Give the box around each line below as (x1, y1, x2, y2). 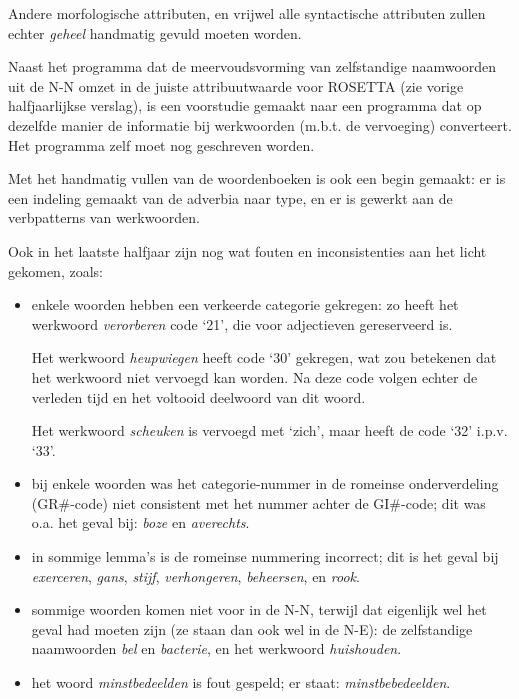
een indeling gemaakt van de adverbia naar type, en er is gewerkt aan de (8, 187, 453, 208)
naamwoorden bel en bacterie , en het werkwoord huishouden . (31, 638, 402, 659)
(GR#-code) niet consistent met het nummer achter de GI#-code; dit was (31, 492, 486, 513)
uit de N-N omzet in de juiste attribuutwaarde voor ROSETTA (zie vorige (8, 75, 464, 96)
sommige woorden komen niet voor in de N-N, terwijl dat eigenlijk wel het (31, 599, 487, 620)
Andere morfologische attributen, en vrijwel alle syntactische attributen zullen (8, 3, 486, 23)
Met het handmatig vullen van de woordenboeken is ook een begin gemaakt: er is (8, 168, 506, 189)
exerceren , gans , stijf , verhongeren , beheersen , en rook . (31, 565, 360, 586)
